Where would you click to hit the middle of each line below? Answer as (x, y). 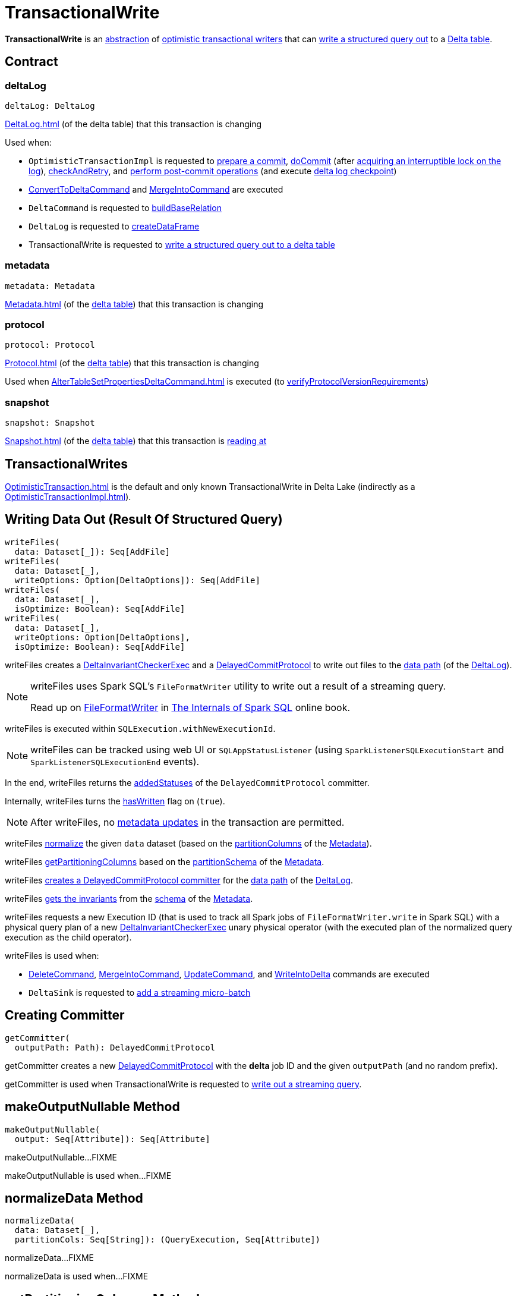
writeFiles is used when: (52, 955)
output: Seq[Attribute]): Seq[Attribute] (112, 1139)
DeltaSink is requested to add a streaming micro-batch (140, 992)
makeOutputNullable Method (92, 1107)
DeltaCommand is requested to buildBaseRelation (125, 207)
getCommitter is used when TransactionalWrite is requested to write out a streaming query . (183, 1084)
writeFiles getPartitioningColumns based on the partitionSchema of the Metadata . (165, 861)
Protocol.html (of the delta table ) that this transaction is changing (132, 363)
